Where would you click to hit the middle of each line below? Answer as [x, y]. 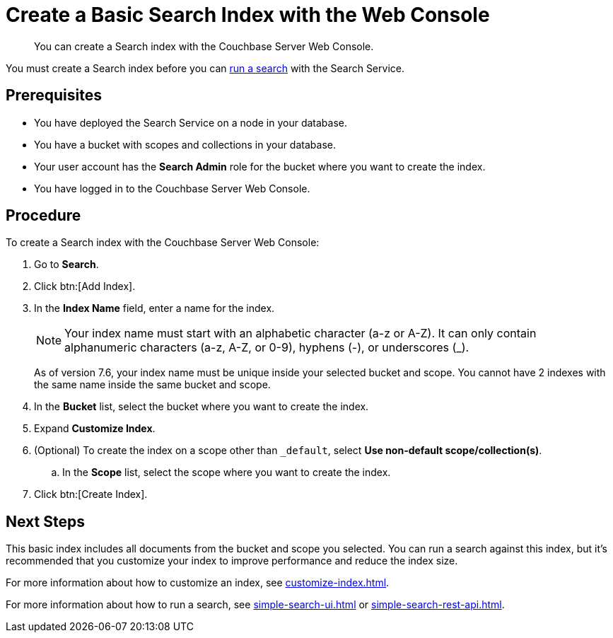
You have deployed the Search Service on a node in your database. [191, 122]
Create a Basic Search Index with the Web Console [248, 15]
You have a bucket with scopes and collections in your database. [185, 144]
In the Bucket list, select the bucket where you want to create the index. [202, 407]
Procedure [43, 216]
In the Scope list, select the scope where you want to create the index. [227, 472]
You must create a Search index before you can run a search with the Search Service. [205, 68]
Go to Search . [66, 265]
